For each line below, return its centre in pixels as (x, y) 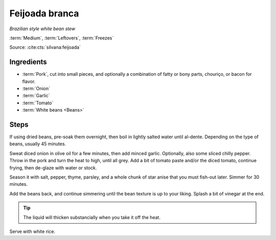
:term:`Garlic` (36, 96)
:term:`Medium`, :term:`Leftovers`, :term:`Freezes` (62, 38)
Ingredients (28, 62)
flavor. (29, 81)
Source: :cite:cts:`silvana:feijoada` (45, 47)
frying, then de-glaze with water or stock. (53, 168)
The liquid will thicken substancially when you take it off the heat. (92, 217)
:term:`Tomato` (38, 103)
